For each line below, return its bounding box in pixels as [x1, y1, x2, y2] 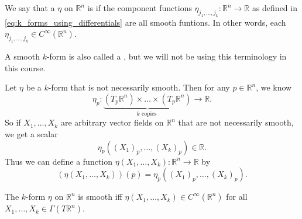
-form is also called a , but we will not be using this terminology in [46, 50, 287, 62]
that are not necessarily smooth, [178, 116, 294, 128]
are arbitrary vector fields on [60, 116, 164, 128]
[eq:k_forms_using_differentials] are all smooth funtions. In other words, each [5, 16, 286, 28]
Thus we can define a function [5, 155, 113, 167]
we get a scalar [5, 127, 58, 140]
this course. [5, 61, 46, 74]
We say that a [5, 2, 55, 13]
